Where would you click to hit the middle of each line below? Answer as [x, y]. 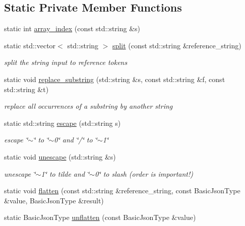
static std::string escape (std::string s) [63, 123]
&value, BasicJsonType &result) [54, 200]
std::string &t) [26, 89]
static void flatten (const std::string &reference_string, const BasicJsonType [122, 191]
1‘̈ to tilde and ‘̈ [65, 173]
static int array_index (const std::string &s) [72, 28]
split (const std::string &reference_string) [177, 45]
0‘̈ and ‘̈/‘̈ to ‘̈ [76, 140]
